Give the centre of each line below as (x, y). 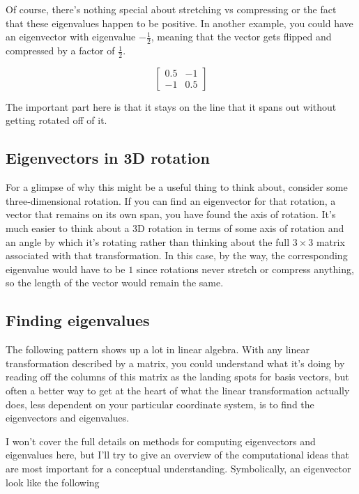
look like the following (53, 482)
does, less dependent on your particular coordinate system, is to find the (160, 404)
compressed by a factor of (60, 51)
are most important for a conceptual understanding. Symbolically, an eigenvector (178, 468)
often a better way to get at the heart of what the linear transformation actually (178, 390)
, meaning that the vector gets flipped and (241, 37)
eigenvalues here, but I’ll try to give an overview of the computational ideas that (177, 455)
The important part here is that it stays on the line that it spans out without (171, 106)
